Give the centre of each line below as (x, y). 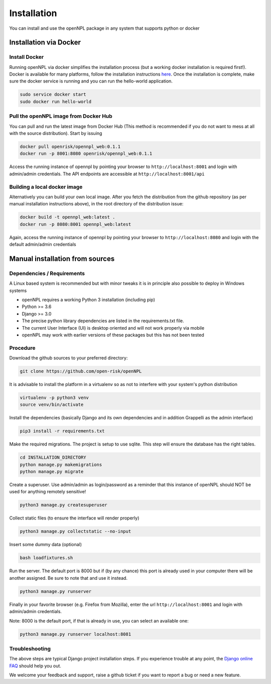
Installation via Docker (45, 43)
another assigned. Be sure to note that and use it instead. (69, 578)
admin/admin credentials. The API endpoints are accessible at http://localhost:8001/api (107, 174)
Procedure (22, 348)
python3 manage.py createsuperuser (63, 505)
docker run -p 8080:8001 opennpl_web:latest (76, 224)
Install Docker (27, 57)
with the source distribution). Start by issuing (56, 133)
